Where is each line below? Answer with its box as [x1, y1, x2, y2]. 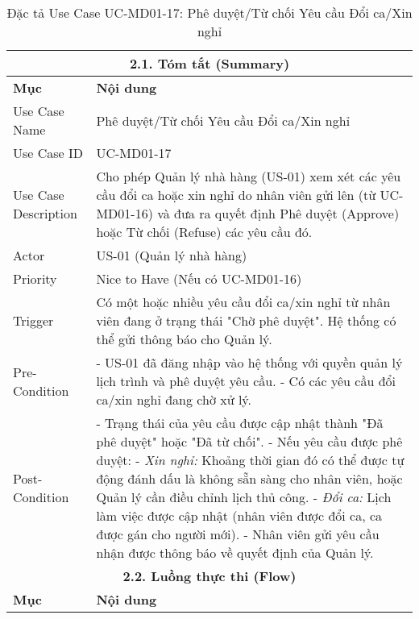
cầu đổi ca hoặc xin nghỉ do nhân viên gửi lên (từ [96, 185, 376, 204]
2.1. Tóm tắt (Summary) [129, 54, 290, 73]
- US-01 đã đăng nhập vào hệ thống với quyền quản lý [96, 353, 403, 372]
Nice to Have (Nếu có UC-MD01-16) [96, 269, 302, 288]
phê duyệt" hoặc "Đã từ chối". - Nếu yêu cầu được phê [96, 432, 403, 451]
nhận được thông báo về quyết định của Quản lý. [96, 543, 374, 562]
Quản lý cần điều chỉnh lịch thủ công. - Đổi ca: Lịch [96, 488, 392, 506]
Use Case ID [13, 143, 84, 162]
